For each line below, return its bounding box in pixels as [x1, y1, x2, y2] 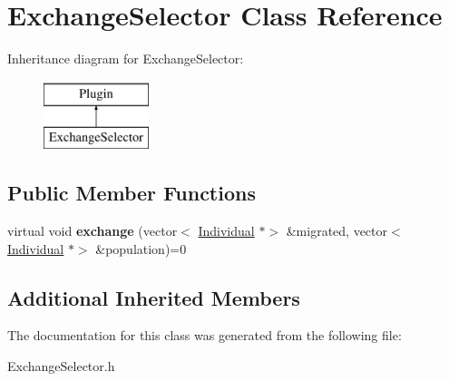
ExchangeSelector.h [7, 357, 115, 376]
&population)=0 [95, 239, 187, 258]
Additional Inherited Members [7, 283, 300, 311]
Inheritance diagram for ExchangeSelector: [7, 49, 244, 68]
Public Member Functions [7, 179, 256, 207]
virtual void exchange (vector [7, 221, 178, 240]
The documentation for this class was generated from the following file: [7, 326, 402, 345]
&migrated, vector [286, 221, 388, 240]
